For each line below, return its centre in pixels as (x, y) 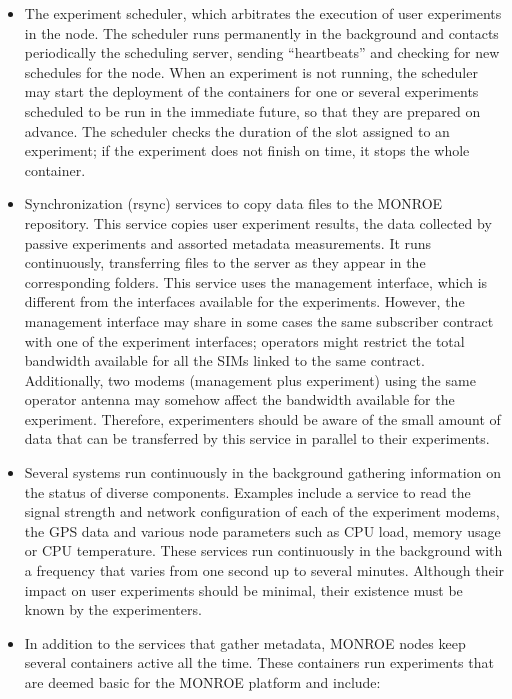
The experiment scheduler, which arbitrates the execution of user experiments (263, 13)
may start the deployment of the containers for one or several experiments (251, 91)
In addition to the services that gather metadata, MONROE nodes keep (245, 642)
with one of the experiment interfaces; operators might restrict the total (244, 340)
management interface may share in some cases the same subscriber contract (259, 320)
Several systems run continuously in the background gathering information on (262, 472)
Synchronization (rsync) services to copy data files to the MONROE (233, 203)
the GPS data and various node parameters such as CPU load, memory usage (262, 530)
